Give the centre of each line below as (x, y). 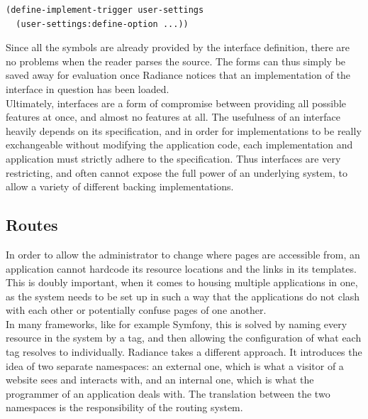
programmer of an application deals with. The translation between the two (168, 393)
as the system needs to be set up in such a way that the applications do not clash (183, 296)
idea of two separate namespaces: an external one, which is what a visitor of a (175, 365)
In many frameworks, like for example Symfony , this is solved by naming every (177, 323)
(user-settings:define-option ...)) (102, 24)
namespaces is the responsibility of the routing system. (124, 407)
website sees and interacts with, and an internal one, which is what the (160, 380)
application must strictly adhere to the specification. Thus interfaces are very (173, 158)
